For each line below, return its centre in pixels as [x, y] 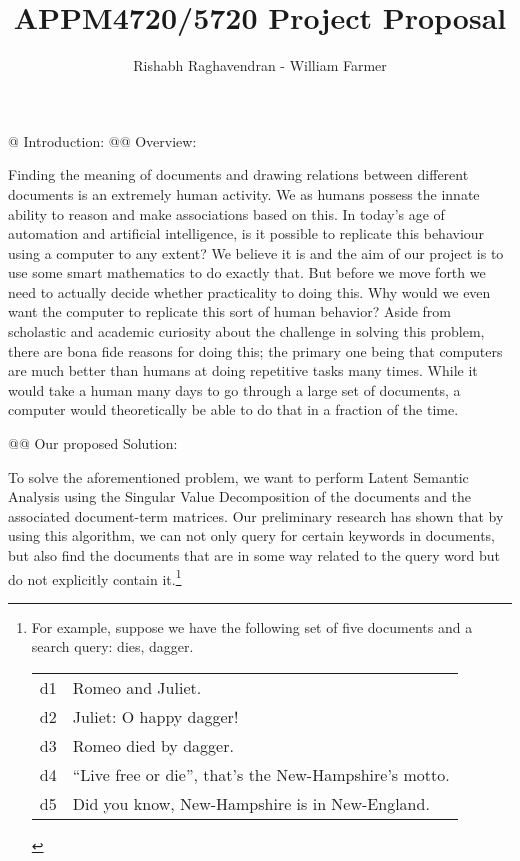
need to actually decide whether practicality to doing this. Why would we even [249, 291]
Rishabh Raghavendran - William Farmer [260, 65]
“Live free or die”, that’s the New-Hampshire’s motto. [261, 775]
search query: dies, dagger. [112, 646]
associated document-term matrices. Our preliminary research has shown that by [256, 515]
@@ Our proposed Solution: [93, 443]
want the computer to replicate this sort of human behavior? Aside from [229, 311]
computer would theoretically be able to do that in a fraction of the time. [233, 409]
